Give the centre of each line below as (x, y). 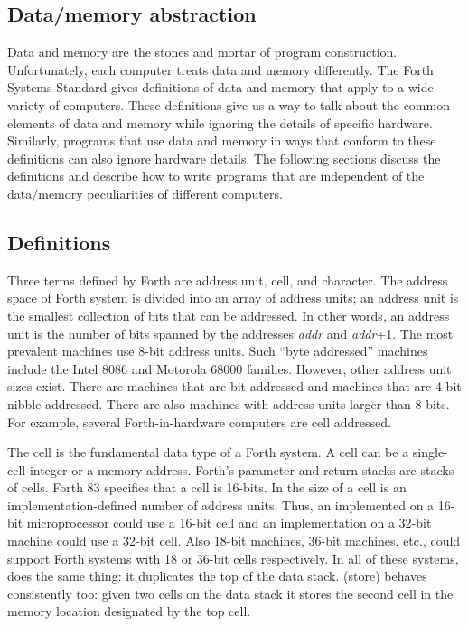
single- (430, 452)
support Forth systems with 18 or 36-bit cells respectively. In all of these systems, (233, 558)
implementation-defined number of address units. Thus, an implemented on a (221, 505)
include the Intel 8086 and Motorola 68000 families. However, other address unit (229, 368)
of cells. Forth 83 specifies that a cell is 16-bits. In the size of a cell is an (207, 487)
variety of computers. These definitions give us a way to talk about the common (229, 104)
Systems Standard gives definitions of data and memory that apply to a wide (220, 87)
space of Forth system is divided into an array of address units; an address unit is (233, 298)
